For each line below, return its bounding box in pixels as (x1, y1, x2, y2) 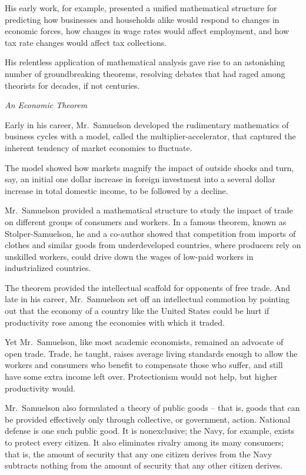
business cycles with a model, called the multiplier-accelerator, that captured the (5, 130, 296, 142)
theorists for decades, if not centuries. (5, 79, 140, 91)
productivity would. (5, 382, 76, 394)
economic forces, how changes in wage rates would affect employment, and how (5, 25, 290, 37)
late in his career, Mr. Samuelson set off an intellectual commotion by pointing (5, 293, 290, 305)
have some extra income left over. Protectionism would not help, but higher (5, 370, 277, 383)
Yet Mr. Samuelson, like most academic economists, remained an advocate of (5, 336, 284, 348)
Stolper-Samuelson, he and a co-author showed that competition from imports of (5, 227, 296, 239)
